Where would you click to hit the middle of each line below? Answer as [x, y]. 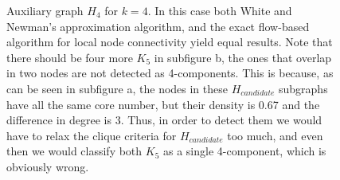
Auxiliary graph [45, 10]
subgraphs [303, 88]
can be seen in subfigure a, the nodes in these [117, 88]
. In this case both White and [220, 10]
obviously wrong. [48, 166]
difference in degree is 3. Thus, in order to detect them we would [164, 120]
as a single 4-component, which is [245, 151]
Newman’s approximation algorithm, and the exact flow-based [158, 26]
